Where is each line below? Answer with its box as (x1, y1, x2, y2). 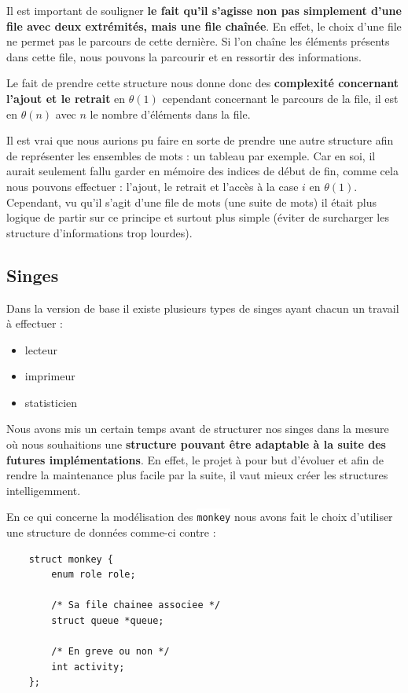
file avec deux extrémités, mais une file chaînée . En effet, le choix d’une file (6, 17, 402, 34)
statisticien (24, 394, 78, 410)
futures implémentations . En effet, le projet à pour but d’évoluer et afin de (6, 451, 384, 467)
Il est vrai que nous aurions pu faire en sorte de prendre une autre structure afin (6, 132, 394, 148)
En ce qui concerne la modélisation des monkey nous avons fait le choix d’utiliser (6, 508, 393, 525)
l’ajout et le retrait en (6, 90, 126, 106)
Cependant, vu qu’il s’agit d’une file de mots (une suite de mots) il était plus (6, 193, 377, 210)
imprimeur (24, 368, 75, 384)
